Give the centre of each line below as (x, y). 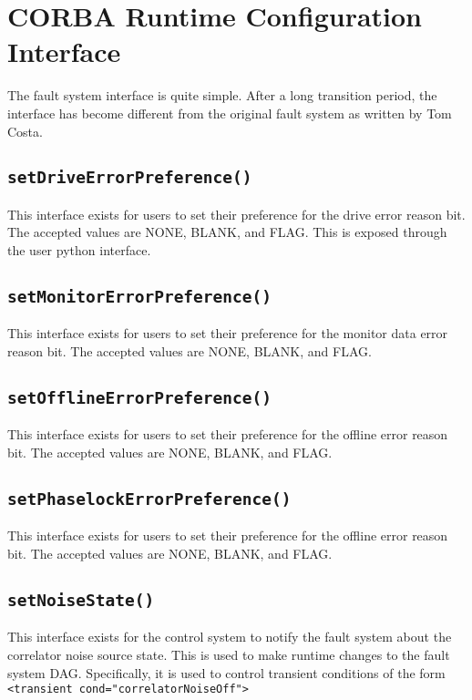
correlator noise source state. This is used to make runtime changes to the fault (229, 654)
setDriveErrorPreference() (130, 178)
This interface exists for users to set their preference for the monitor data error (228, 333)
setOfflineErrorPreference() (140, 398)
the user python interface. (79, 250)
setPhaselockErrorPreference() (149, 499)
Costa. (25, 131)
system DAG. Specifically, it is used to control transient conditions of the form (226, 672)
